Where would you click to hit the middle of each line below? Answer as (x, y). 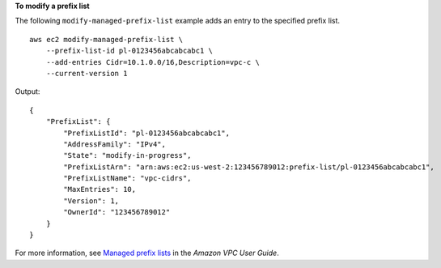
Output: (28, 91)
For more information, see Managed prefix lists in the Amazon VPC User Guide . (147, 253)
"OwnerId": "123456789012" (117, 212)
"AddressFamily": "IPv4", (114, 144)
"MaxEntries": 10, (100, 189)
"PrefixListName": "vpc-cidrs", (127, 179)
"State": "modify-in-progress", (127, 155)
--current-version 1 (87, 73)
